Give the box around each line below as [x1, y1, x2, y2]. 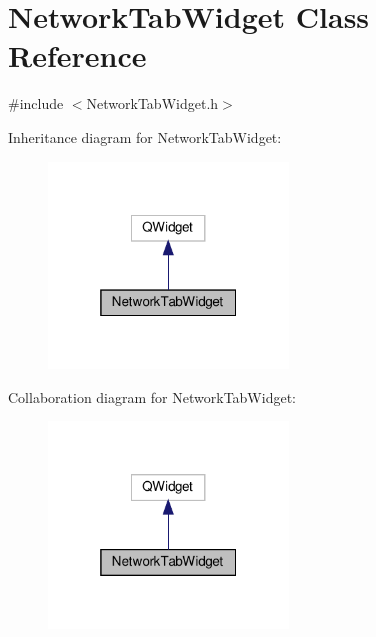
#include [8, 93, 64, 114]
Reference [8, 35, 147, 76]
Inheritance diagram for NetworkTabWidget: [8, 126, 282, 147]
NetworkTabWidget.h [86, 93, 219, 114]
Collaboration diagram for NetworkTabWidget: [8, 386, 296, 407]
